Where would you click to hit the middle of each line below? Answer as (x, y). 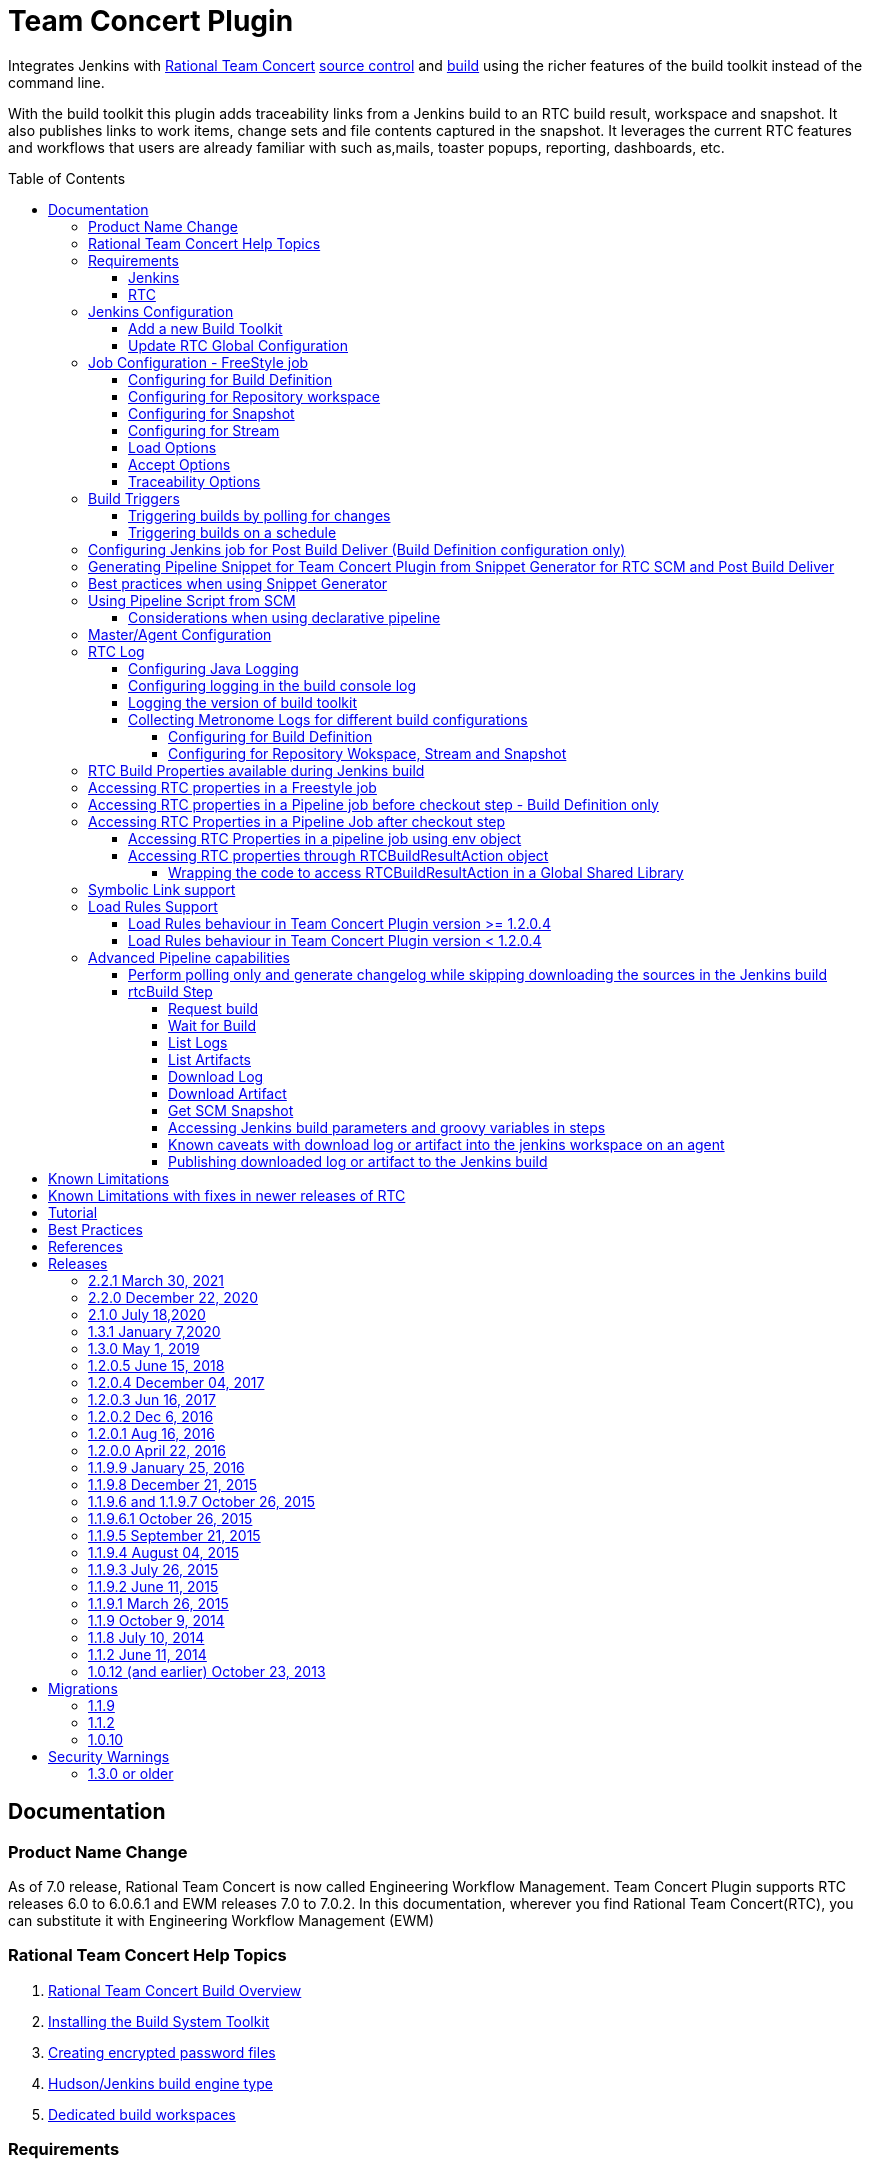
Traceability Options (194, 481)
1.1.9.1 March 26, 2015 (158, 1603)
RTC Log (116, 651)
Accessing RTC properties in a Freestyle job (232, 787)
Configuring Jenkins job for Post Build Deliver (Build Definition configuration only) (357, 549)
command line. (56, 82)
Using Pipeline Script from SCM (192, 600)
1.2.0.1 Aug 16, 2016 (151, 1433)
